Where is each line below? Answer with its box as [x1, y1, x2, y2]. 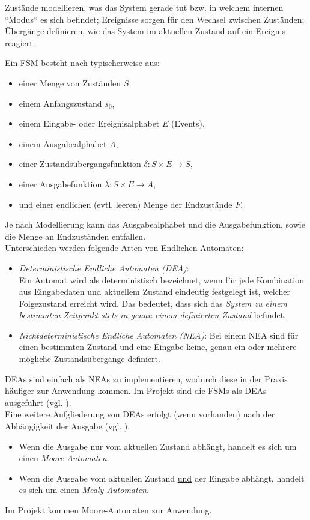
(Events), [171, 117, 205, 130]
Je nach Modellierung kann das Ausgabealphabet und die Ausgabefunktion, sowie [5, 218, 305, 231]
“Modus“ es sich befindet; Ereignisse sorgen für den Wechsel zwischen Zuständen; [5, 13, 305, 25]
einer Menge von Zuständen [19, 76, 121, 89]
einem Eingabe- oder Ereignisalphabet [19, 117, 160, 130]
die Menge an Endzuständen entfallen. [5, 229, 146, 242]
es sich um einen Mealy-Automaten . [19, 483, 149, 496]
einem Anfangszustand [19, 97, 102, 109]
